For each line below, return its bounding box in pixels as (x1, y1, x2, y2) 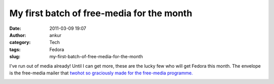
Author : (9, 32, 26, 38)
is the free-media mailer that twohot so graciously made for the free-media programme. (9, 70, 193, 76)
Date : (9, 25, 21, 31)
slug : (9, 54, 20, 60)
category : (9, 39, 31, 46)
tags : (9, 46, 21, 53)
